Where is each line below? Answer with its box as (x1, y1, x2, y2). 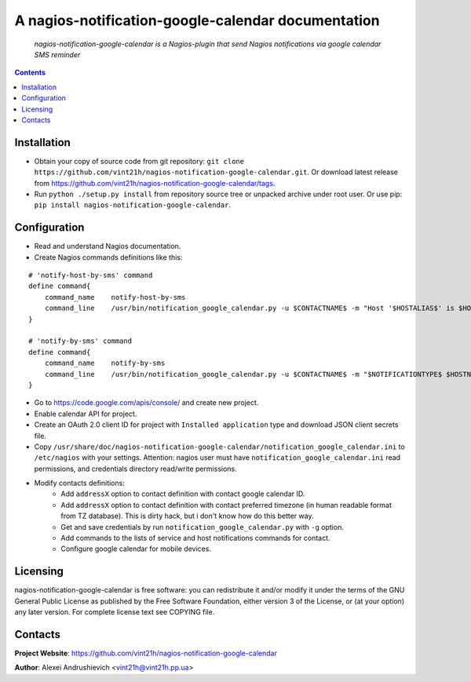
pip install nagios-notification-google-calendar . (34, 200, 232, 210)
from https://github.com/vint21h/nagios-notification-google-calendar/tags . (34, 178, 276, 188)
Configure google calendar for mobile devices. (60, 544, 212, 553)
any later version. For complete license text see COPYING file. (14, 607, 215, 617)
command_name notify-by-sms (44, 359, 166, 368)
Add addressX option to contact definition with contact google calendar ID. (60, 489, 305, 498)
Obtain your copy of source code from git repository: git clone (34, 156, 245, 166)
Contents (14, 67, 46, 78)
